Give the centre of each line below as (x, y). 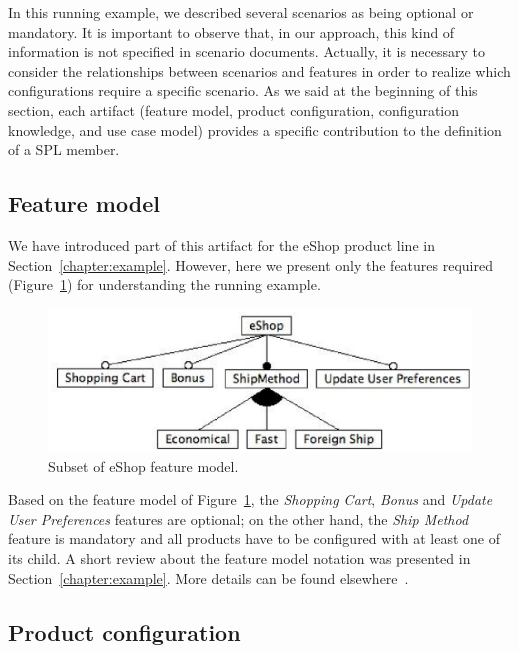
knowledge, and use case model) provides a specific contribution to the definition (255, 129)
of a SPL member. (64, 149)
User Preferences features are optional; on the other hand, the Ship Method (238, 518)
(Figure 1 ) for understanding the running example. (164, 284)
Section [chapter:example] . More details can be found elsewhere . (208, 577)
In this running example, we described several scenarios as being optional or (241, 12)
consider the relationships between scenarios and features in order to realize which (259, 70)
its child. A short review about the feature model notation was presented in (239, 557)
